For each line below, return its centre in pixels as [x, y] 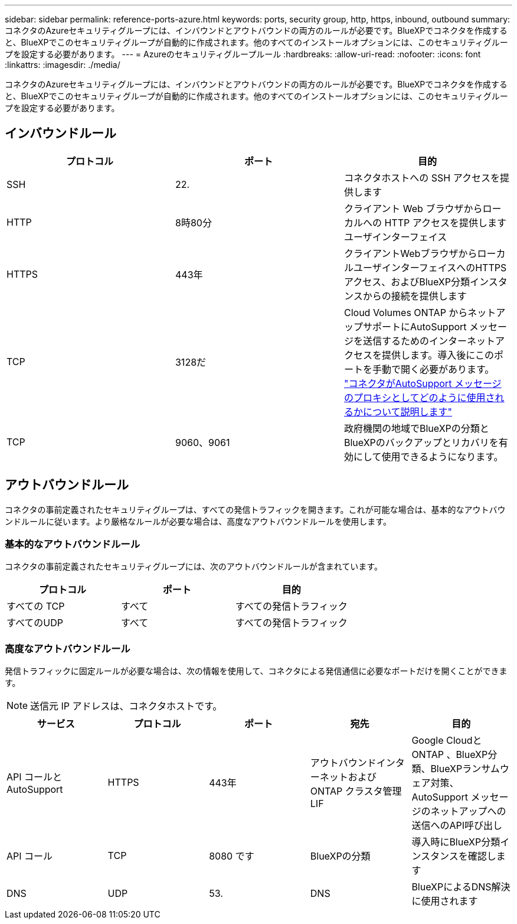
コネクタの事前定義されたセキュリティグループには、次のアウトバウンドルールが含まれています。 [194, 567]
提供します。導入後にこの [438, 355]
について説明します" [407, 411]
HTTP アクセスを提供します [445, 222]
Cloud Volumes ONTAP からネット [420, 312]
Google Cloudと [447, 741]
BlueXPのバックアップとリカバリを [421, 442]
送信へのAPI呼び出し [457, 826]
